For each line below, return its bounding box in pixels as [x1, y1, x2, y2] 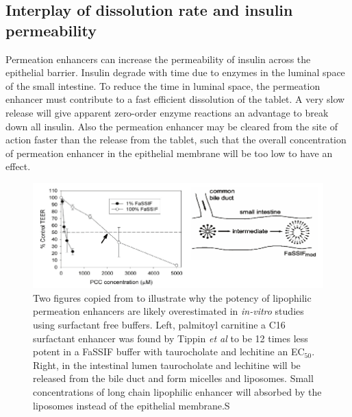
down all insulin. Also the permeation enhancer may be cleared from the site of [5, 119, 338, 133]
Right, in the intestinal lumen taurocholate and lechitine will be [33, 357, 301, 372]
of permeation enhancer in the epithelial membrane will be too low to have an [5, 145, 333, 160]
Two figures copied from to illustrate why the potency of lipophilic [33, 290, 312, 305]
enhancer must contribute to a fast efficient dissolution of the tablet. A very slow [5, 92, 345, 106]
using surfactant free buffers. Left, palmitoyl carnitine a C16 [33, 317, 286, 331]
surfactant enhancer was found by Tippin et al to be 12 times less [33, 331, 308, 345]
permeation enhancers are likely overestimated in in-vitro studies [33, 304, 304, 318]
